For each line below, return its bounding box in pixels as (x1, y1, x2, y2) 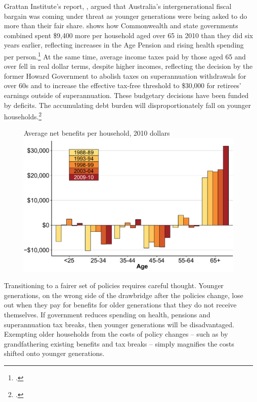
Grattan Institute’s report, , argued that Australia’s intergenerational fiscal (4, 1, 232, 11)
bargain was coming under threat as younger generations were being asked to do (4, 10, 247, 21)
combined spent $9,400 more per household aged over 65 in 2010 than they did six (4, 30, 253, 40)
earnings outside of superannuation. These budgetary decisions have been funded (4, 90, 249, 100)
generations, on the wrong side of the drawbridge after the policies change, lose (4, 290, 243, 300)
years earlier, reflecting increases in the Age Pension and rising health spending (4, 40, 244, 50)
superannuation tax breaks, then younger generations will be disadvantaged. (4, 319, 235, 329)
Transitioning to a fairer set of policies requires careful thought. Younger (4, 280, 224, 291)
